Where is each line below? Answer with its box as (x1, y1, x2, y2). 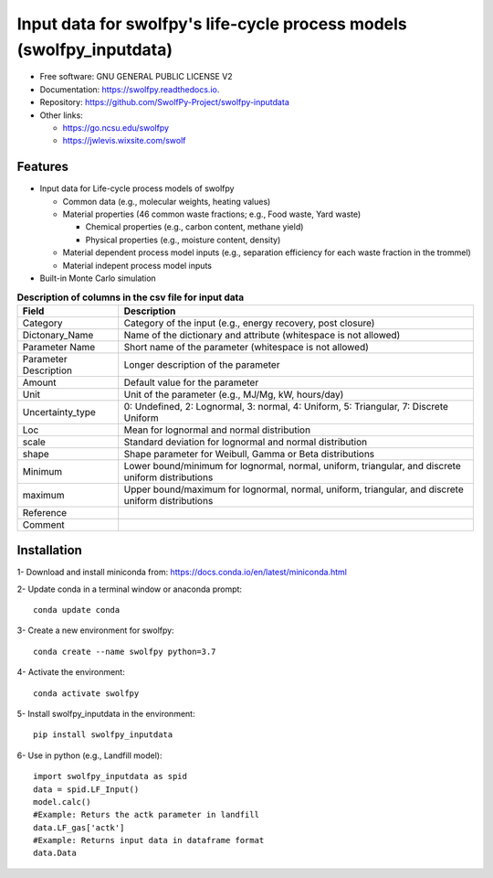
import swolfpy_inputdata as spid (33, 771, 187, 782)
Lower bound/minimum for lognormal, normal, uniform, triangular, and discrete (123, 459, 461, 472)
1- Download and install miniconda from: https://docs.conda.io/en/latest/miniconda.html (16, 567, 347, 578)
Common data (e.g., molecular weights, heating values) (62, 196, 271, 207)
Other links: (39, 110, 84, 121)
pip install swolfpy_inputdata (33, 730, 173, 740)
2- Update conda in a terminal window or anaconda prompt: (16, 584, 242, 594)
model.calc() (33, 797, 91, 807)
